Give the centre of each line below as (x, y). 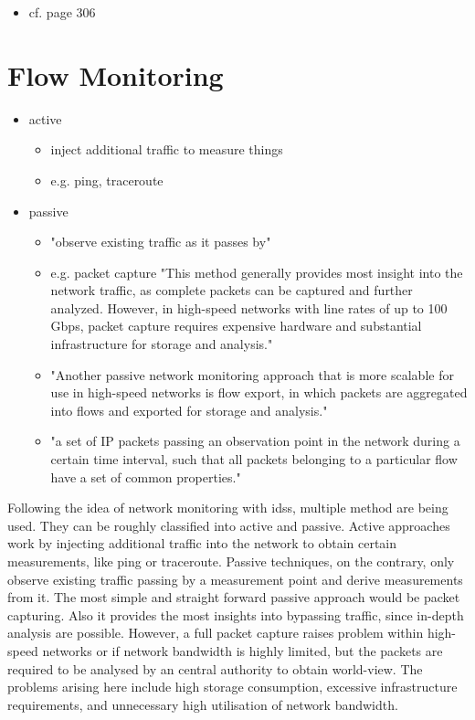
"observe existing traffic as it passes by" (161, 242)
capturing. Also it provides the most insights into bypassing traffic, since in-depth (236, 614)
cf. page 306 (62, 12)
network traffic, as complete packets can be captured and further (232, 290)
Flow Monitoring (116, 74)
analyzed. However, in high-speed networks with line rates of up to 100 (249, 307)
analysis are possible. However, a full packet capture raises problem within (216, 633)
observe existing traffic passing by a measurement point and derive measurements (235, 579)
